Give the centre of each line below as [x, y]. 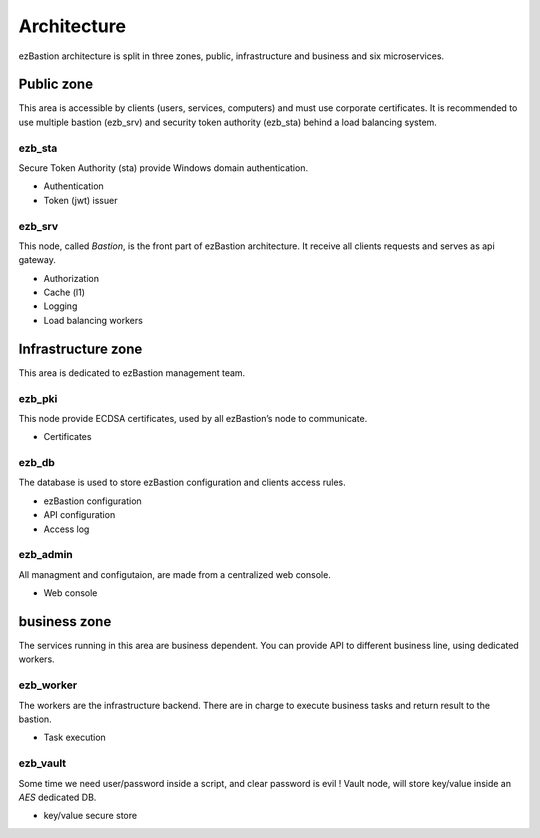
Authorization [71, 278]
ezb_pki [38, 398]
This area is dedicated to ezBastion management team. [132, 372]
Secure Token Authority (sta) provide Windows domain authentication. [163, 167]
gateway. [37, 260]
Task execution [75, 737]
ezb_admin [46, 555]
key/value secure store [90, 816]
